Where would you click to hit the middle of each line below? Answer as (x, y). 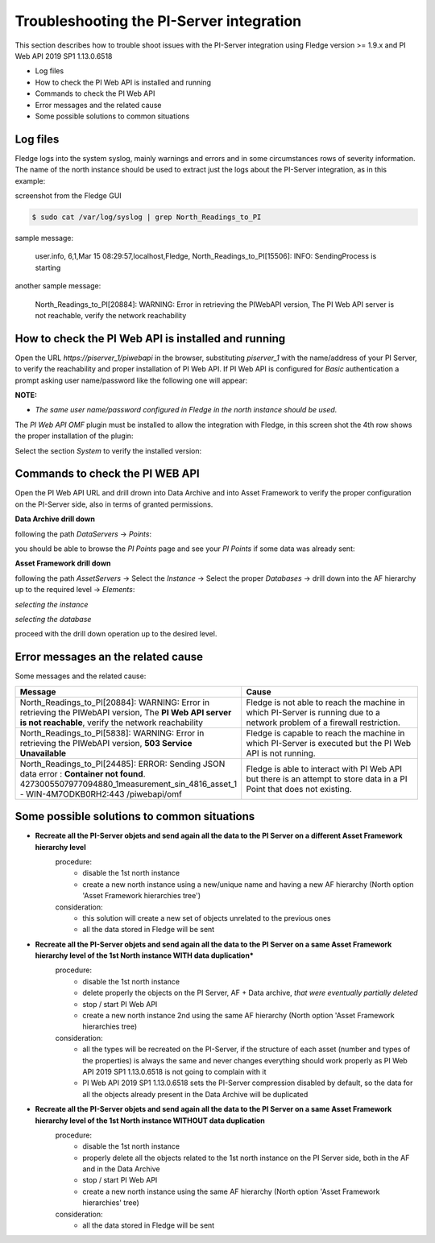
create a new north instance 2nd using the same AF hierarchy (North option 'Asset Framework (238, 1016)
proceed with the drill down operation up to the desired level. (116, 634)
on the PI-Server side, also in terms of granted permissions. (114, 504)
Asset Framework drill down (63, 563)
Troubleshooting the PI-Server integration (158, 21)
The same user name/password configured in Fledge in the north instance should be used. (186, 410)
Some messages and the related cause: (81, 676)
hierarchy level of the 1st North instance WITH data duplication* (144, 955)
